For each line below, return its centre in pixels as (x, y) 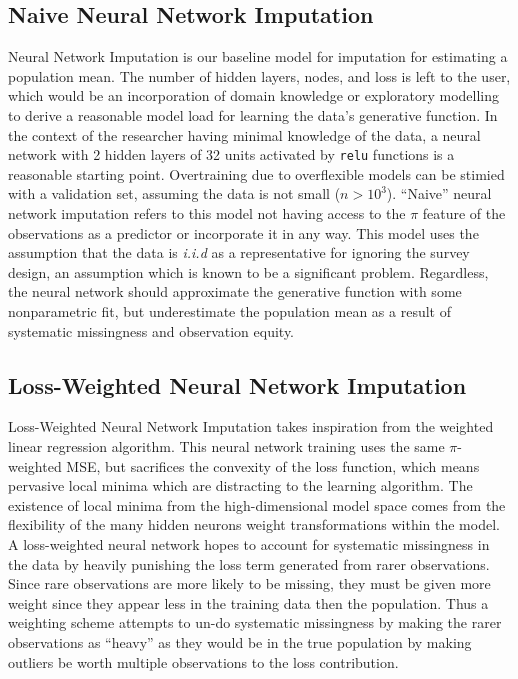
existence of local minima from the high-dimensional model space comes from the (257, 504)
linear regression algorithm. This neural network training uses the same (226, 445)
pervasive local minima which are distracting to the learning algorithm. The (240, 485)
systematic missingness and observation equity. (151, 330)
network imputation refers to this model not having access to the (207, 213)
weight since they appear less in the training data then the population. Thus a (248, 602)
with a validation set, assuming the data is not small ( (174, 193)
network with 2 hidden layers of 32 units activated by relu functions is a (231, 154)
